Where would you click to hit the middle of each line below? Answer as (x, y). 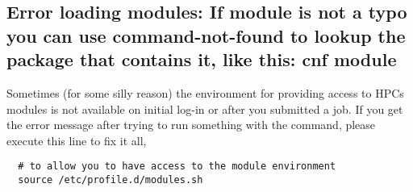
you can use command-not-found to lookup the (206, 35)
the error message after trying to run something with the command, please (191, 125)
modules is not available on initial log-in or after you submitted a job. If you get (205, 109)
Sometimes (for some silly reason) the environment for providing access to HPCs (205, 92)
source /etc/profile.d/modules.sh (111, 180)
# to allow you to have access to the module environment (177, 167)
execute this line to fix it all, (77, 140)
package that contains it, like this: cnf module (202, 59)
